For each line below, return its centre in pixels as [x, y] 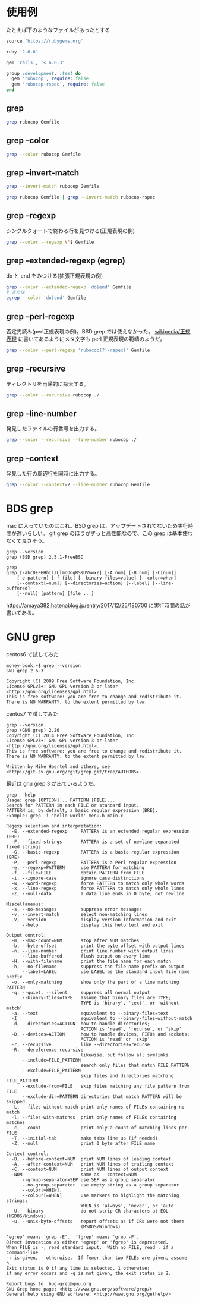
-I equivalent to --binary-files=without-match [102, 1018]
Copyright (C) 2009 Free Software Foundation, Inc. [71, 681]
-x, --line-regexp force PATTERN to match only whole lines [98, 888]
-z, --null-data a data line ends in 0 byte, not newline [98, 893]
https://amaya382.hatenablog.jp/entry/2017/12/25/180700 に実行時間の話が [98, 605]
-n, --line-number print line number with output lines [93, 951]
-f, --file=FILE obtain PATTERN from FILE [78, 873]
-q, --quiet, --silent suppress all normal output [81, 992]
